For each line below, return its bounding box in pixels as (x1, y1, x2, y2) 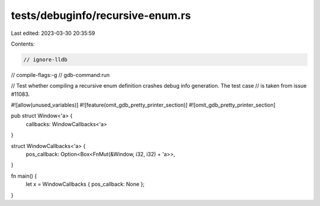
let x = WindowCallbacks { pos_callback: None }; (25, 181, 145, 188)
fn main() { (11, 172, 37, 179)
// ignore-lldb (23, 56, 68, 63)
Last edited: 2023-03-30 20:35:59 (11, 30, 95, 37)
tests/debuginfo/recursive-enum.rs (11, 9, 191, 22)
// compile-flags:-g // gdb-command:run (11, 71, 110, 78)
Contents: (11, 40, 35, 47)
